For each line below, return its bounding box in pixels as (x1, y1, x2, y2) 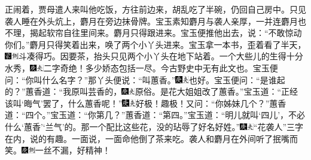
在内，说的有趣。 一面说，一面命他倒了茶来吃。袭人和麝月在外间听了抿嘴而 (5, 132, 298, 144)
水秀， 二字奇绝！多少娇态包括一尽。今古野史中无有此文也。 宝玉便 (5, 61, 278, 74)
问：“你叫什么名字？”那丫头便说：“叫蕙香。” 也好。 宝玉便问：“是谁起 (5, 73, 285, 86)
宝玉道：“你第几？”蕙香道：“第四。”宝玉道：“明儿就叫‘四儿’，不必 (50, 108, 306, 121)
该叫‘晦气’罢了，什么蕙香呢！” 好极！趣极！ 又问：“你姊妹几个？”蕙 (5, 96, 278, 109)
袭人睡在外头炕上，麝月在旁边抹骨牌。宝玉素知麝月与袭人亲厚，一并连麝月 (5, 14, 298, 27)
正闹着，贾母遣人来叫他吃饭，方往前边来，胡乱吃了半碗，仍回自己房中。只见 (5, 3, 306, 15)
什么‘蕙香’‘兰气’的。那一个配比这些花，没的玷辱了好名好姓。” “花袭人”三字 (5, 120, 304, 132)
